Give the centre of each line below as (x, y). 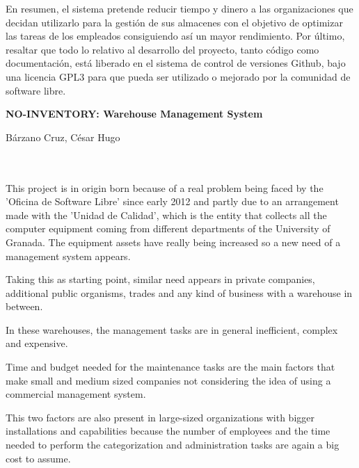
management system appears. (68, 256)
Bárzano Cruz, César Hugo (63, 137)
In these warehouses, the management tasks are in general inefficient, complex (172, 329)
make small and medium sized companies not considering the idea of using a (168, 380)
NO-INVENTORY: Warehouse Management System (134, 114)
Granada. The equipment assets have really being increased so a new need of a (173, 242)
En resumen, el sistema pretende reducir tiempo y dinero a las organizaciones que (179, 8)
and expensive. (37, 343)
